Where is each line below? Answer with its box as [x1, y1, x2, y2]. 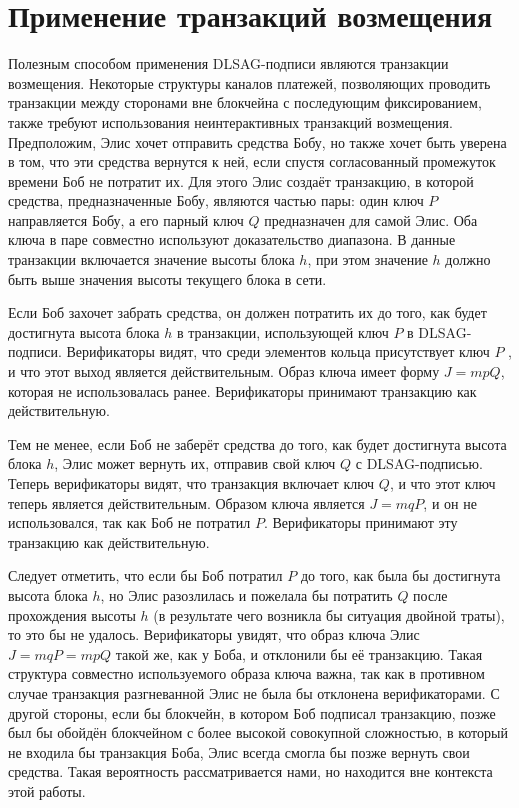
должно [445, 249, 491, 270]
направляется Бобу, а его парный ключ [8, 209, 244, 230]
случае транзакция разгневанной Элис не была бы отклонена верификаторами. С [8, 682, 500, 703]
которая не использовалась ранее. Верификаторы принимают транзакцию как [8, 380, 477, 401]
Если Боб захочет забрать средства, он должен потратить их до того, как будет [8, 302, 487, 323]
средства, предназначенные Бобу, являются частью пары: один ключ [8, 190, 424, 211]
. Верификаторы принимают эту [263, 512, 458, 533]
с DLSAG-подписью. [355, 453, 483, 474]
